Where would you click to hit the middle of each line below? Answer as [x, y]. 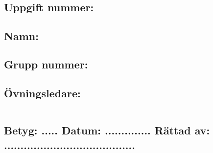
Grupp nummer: [46, 64]
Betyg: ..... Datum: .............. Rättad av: [107, 130]
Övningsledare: [42, 93]
